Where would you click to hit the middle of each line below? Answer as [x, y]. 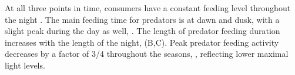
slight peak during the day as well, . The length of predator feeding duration [143, 31]
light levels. [25, 65]
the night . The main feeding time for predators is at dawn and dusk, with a [142, 19]
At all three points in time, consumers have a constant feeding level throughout [148, 8]
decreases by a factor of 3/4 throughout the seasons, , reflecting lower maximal [147, 54]
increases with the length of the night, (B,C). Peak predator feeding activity [142, 42]
